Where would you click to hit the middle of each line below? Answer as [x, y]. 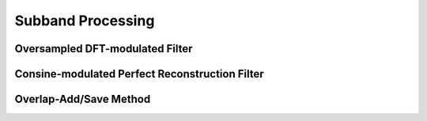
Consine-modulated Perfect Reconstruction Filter [139, 74]
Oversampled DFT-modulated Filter [104, 49]
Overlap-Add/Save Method [83, 99]
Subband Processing [85, 21]
